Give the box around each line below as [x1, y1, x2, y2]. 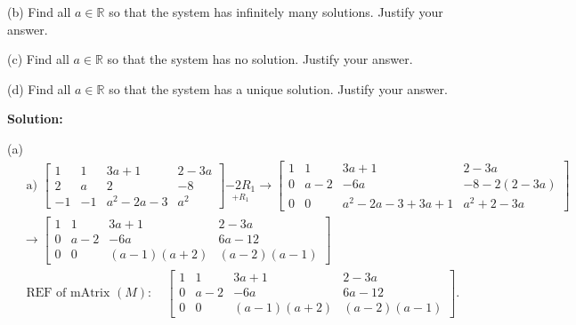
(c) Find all [7, 50, 69, 68]
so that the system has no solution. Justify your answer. [107, 50, 413, 68]
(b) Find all [7, 3, 71, 20]
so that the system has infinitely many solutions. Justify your [109, 3, 443, 20]
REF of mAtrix [26, 287, 110, 300]
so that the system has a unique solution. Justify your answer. [109, 79, 448, 98]
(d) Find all [7, 79, 71, 98]
